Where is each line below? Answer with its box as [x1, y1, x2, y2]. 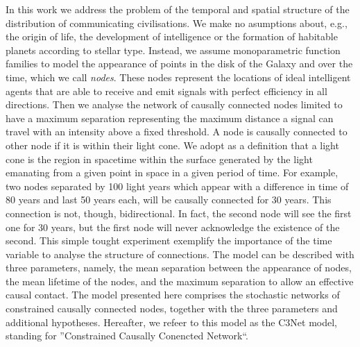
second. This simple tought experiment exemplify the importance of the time [6, 233, 332, 248]
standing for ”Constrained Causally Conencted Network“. [6, 328, 248, 343]
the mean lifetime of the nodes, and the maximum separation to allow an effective [6, 273, 354, 288]
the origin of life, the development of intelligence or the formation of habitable [6, 29, 338, 44]
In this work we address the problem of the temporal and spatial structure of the [6, 2, 350, 16]
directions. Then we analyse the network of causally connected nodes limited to [6, 97, 343, 112]
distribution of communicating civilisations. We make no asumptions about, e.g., [6, 15, 348, 30]
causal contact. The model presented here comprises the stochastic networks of [6, 287, 340, 302]
